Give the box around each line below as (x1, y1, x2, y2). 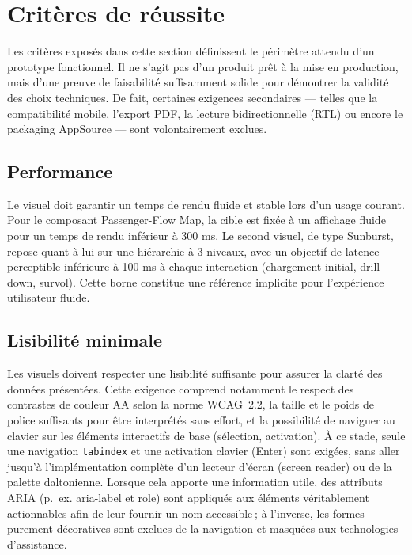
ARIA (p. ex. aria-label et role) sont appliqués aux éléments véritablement (7, 489, 369, 506)
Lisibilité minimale (7, 328, 163, 352)
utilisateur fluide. (7, 289, 90, 306)
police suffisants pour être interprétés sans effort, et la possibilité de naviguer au (7, 412, 395, 428)
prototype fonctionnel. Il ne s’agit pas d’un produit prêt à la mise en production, (7, 58, 399, 74)
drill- (360, 258, 384, 275)
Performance (7, 159, 113, 184)
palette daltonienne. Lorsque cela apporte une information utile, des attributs (7, 473, 383, 490)
